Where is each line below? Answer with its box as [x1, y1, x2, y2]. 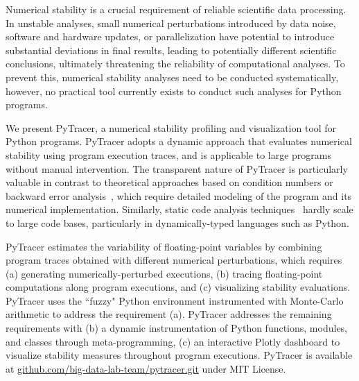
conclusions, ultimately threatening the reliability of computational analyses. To [6, 56, 345, 71]
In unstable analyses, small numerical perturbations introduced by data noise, [6, 15, 336, 30]
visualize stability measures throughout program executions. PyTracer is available [6, 348, 353, 362]
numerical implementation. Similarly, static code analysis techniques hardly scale [6, 202, 353, 217]
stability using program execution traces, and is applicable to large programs [6, 147, 332, 162]
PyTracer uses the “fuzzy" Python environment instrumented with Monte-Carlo [6, 293, 344, 307]
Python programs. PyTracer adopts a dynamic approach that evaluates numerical [6, 134, 352, 149]
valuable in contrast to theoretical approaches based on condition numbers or [6, 175, 333, 189]
